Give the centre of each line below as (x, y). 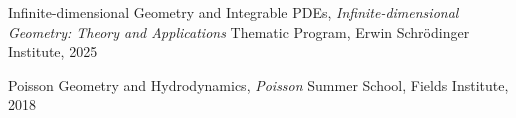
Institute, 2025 (53, 51)
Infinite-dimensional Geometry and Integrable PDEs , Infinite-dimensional (233, 12)
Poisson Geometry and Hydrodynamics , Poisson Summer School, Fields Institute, (258, 84)
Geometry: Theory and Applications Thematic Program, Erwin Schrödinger (239, 31)
